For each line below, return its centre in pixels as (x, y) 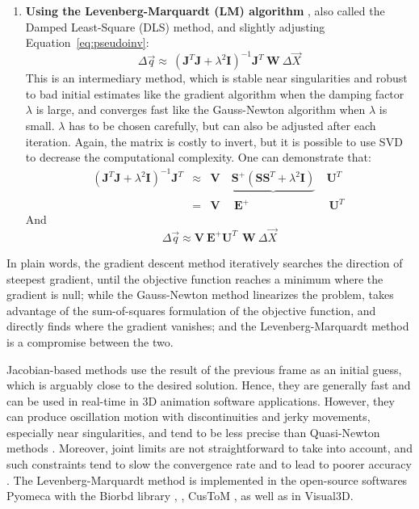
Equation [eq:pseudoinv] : (87, 42)
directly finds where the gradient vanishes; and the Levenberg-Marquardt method (208, 326)
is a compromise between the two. (90, 341)
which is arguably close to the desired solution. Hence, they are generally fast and (209, 385)
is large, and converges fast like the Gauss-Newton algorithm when (201, 109)
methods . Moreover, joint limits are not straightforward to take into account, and (209, 448)
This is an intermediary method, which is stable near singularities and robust (216, 78)
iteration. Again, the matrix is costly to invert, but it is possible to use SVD (214, 141)
